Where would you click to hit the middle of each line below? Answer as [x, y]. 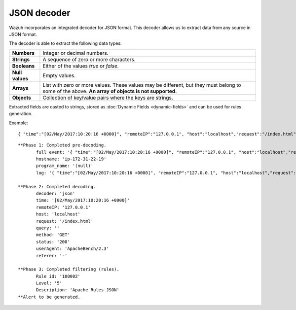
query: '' [48, 228]
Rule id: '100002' [58, 276]
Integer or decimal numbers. [75, 53]
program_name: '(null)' [65, 166]
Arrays [20, 88]
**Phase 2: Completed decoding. [57, 187]
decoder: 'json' [56, 194]
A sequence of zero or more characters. [89, 59]
